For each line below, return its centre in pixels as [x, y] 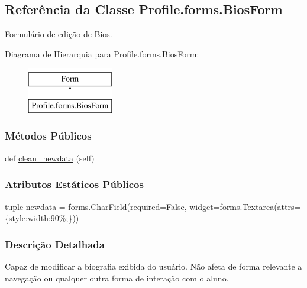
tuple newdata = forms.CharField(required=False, [96, 206]
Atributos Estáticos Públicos [74, 184]
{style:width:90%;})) [42, 218]
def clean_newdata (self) [50, 158]
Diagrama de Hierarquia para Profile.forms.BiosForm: [102, 54]
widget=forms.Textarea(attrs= [245, 206]
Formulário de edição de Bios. [59, 34]
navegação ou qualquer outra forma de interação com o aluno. [117, 278]
